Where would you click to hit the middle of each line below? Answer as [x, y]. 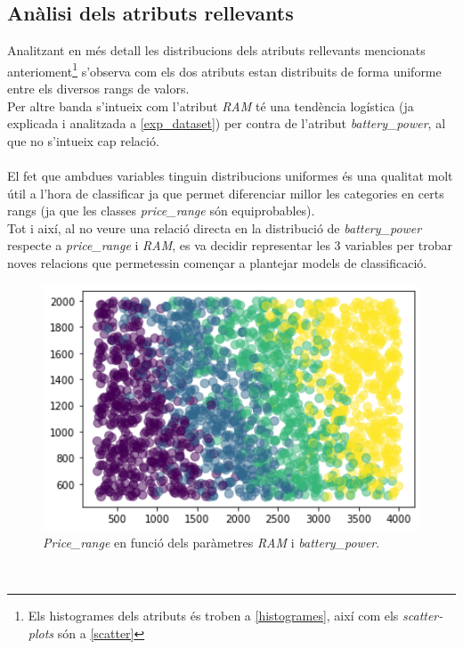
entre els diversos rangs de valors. [98, 89]
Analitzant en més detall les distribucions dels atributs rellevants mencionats [216, 50]
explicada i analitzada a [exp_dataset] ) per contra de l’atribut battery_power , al [227, 123]
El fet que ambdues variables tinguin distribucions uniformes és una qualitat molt [230, 176]
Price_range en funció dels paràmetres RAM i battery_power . [211, 543]
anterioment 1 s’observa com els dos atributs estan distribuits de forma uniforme [224, 69]
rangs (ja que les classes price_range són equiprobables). [161, 211]
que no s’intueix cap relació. [83, 140]
